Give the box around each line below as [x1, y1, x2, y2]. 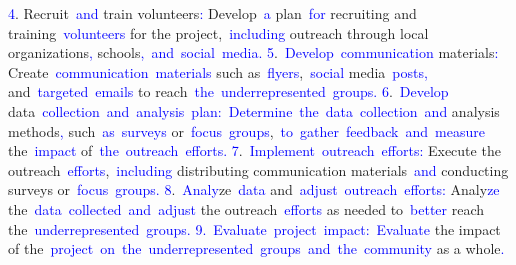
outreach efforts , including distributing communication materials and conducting [8, 159, 509, 180]
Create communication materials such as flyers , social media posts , [8, 61, 428, 82]
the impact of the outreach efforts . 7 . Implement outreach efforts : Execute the [8, 140, 501, 161]
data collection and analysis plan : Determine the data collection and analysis [8, 100, 500, 121]
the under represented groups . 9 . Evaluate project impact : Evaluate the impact [8, 218, 501, 239]
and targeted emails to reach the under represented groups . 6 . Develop [8, 81, 449, 102]
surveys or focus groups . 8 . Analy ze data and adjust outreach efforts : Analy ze [8, 179, 500, 200]
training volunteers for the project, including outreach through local [8, 22, 429, 43]
